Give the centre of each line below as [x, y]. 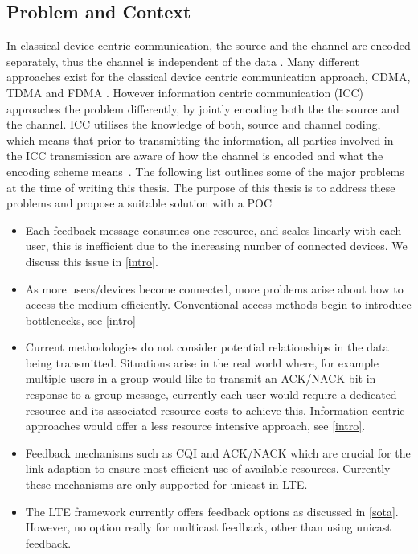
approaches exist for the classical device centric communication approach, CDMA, [209, 77]
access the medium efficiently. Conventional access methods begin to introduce [218, 304]
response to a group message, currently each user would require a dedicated [211, 394]
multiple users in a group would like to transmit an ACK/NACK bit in [201, 378]
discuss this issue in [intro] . [92, 261]
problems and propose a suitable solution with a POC [139, 203]
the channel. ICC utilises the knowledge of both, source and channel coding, [194, 124]
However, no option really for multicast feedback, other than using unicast [208, 527]
